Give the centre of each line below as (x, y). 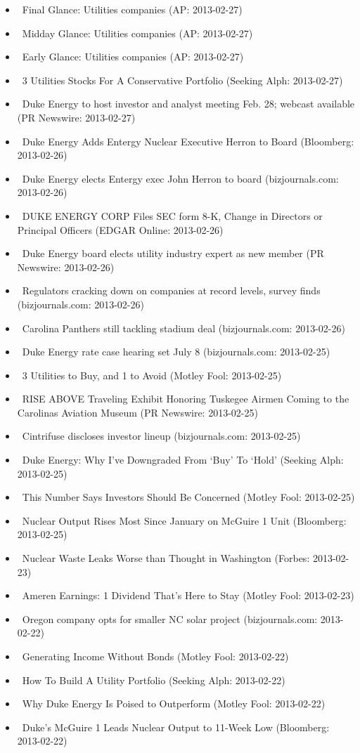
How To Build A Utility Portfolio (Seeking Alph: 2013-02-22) (154, 680)
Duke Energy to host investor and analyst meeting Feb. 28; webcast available (188, 104)
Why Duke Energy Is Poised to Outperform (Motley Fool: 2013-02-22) (174, 703)
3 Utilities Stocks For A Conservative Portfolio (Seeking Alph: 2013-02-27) (182, 80)
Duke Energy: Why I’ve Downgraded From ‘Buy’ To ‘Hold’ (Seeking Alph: (183, 460)
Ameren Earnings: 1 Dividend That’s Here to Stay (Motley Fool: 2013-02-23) (188, 595)
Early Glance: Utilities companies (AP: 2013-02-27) (133, 57)
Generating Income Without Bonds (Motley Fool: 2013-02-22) (155, 656)
